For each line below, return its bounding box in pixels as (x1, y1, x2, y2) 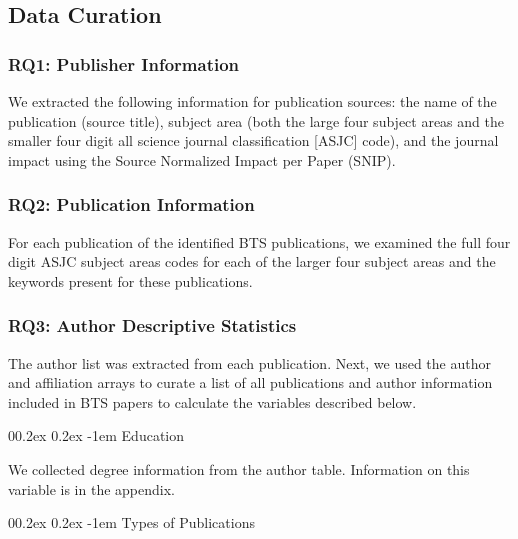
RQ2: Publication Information (8, 192, 255, 217)
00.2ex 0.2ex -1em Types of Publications (8, 512, 255, 533)
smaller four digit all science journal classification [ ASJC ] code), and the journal (8, 130, 499, 151)
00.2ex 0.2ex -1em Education (8, 425, 185, 446)
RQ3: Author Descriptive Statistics (8, 313, 297, 338)
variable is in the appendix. (8, 478, 175, 499)
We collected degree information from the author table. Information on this (8, 458, 470, 479)
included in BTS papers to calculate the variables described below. (8, 391, 417, 412)
